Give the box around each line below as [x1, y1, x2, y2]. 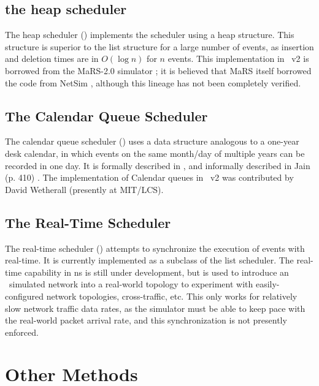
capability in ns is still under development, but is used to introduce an [24, 265, 289, 278]
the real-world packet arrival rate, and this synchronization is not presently [5, 314, 287, 327]
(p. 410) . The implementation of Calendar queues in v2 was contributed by [5, 171, 294, 184]
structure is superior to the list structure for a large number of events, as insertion [5, 40, 314, 53]
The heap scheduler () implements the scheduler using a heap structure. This [5, 28, 294, 41]
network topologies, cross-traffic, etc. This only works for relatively [46, 289, 298, 302]
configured [5, 289, 44, 302]
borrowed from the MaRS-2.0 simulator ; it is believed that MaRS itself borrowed [5, 64, 312, 77]
